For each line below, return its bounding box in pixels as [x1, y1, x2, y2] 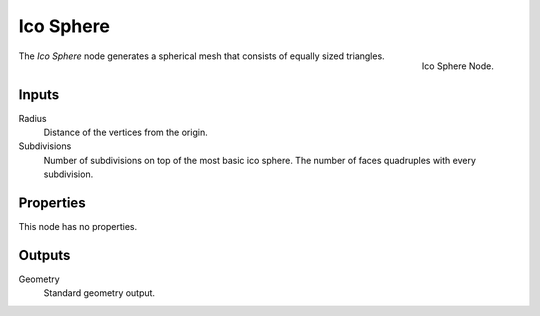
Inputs [18, 86, 60, 103]
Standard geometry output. [43, 287, 155, 299]
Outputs [18, 246, 71, 264]
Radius [18, 112, 47, 124]
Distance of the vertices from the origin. [43, 126, 209, 139]
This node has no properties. [18, 221, 138, 233]
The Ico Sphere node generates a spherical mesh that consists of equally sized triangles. [18, 50, 385, 62]
